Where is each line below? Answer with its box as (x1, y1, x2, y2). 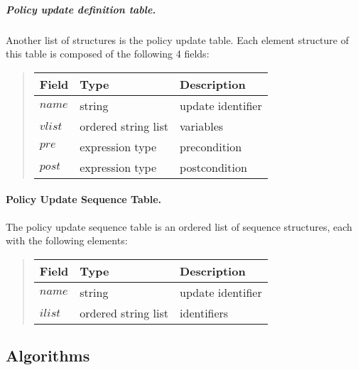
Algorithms (6, 344, 90, 366)
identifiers (180, 304, 229, 321)
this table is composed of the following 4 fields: (6, 46, 210, 61)
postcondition (180, 158, 247, 175)
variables (180, 117, 224, 134)
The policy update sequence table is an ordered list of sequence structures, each (6, 219, 352, 234)
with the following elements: (6, 233, 128, 248)
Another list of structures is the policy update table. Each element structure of (6, 32, 349, 47)
